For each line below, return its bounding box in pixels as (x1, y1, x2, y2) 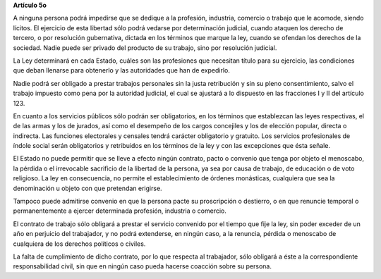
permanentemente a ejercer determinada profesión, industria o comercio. (13, 206, 227, 215)
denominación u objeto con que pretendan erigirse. (13, 184, 162, 192)
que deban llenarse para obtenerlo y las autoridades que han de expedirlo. (13, 66, 231, 75)
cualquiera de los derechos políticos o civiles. (13, 240, 146, 248)
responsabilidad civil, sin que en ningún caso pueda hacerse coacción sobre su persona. (13, 262, 272, 271)
